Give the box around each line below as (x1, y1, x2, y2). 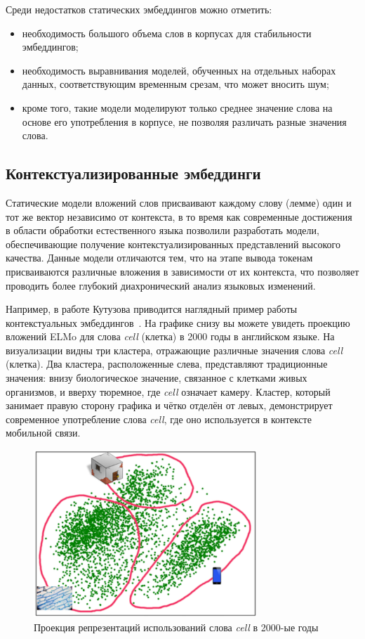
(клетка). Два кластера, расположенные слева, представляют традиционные (6, 356, 328, 371)
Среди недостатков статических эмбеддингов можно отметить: (6, 2, 272, 16)
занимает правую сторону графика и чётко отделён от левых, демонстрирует (6, 398, 333, 413)
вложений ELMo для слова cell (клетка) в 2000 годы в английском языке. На (6, 329, 335, 344)
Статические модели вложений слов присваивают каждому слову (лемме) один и (6, 195, 352, 209)
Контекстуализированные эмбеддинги (6, 162, 261, 184)
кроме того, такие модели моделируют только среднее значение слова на (22, 100, 333, 115)
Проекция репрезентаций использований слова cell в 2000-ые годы (34, 619, 319, 634)
